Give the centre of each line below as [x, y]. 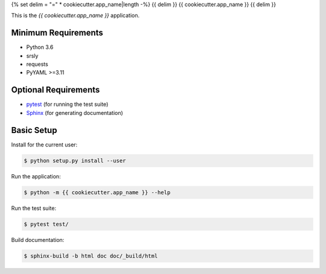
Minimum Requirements [57, 33]
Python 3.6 [40, 47]
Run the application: [36, 176]
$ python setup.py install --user [75, 161]
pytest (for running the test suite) [67, 104]
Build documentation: [38, 240]
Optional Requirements [56, 90]
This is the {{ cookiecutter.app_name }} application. [75, 16]
